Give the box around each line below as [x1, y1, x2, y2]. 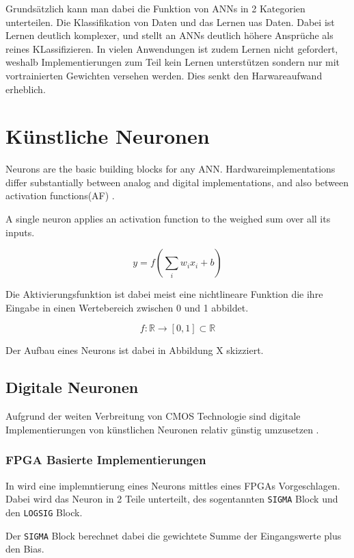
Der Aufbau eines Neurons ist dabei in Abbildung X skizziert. [5, 343, 264, 357]
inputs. [5, 225, 35, 239]
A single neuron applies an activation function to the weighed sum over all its [5, 212, 331, 226]
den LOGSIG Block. [5, 505, 83, 519]
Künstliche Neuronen [5, 122, 210, 150]
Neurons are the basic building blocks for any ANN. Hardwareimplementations [5, 162, 336, 176]
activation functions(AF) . [5, 188, 115, 203]
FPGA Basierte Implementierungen [5, 451, 206, 468]
